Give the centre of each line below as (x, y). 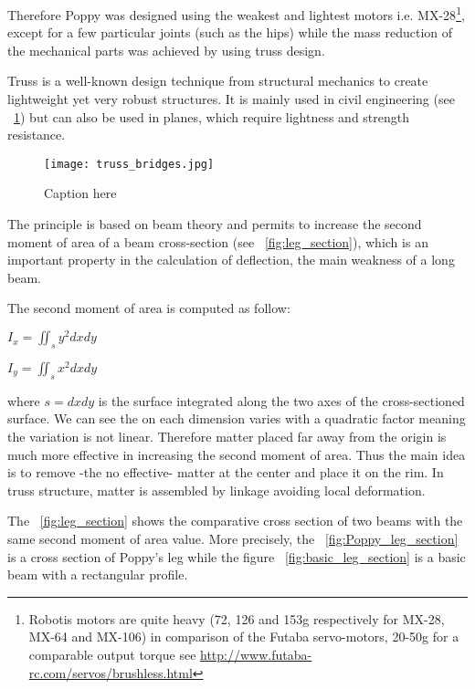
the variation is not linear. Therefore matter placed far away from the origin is (227, 436)
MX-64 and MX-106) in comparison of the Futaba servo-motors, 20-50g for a (244, 637)
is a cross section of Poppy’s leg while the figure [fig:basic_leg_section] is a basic (237, 556)
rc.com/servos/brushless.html (111, 672)
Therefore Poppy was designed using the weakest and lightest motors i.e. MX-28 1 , (236, 13)
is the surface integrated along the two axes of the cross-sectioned (281, 400)
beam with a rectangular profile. (98, 574)
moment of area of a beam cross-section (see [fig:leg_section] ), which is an (218, 241)
